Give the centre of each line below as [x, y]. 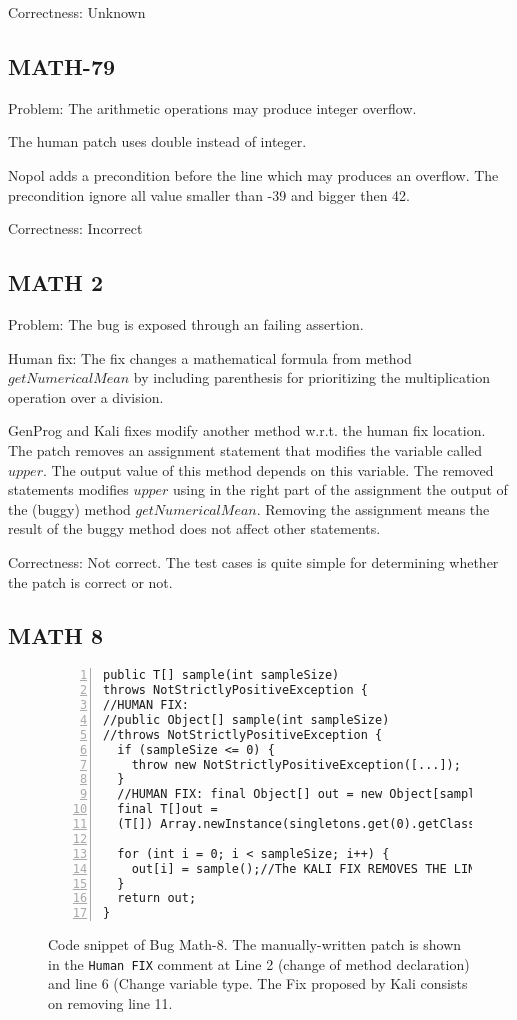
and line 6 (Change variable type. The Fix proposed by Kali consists [258, 983]
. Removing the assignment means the [373, 508]
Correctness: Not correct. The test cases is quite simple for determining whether [253, 561]
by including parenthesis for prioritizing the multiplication [312, 377]
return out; [157, 898]
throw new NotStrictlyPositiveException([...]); [296, 764]
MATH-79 [62, 65]
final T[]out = [167, 809]
